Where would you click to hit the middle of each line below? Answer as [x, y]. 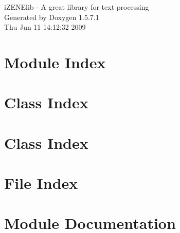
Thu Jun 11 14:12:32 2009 [45, 27]
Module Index [55, 62]
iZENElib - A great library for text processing [77, 7]
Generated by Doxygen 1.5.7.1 [52, 17]
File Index [41, 183]
